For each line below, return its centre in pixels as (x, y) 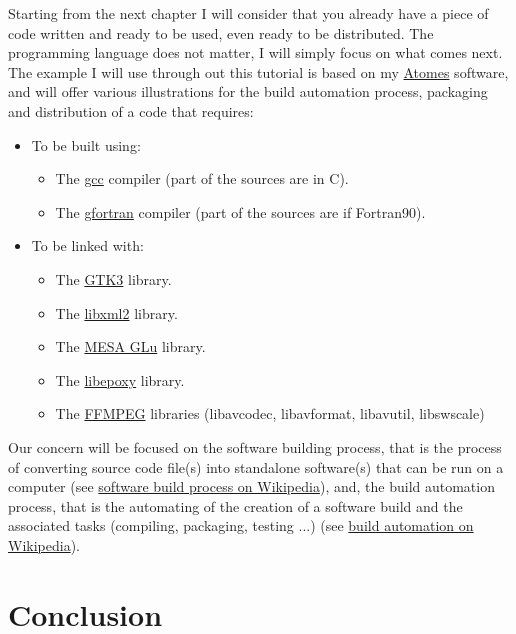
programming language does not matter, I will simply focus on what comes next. (255, 52)
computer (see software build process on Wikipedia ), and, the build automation (251, 486)
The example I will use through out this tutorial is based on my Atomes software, (258, 71)
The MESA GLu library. (130, 346)
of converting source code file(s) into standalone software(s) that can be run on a (256, 466)
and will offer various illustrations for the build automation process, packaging (248, 91)
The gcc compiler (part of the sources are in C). (202, 178)
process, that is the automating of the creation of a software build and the (235, 505)
